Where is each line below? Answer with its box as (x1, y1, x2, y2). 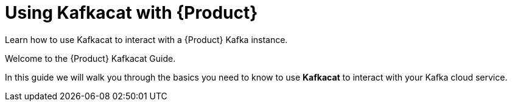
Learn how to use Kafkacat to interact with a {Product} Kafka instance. (5, 34, 288, 45)
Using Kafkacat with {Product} (5, 2, 258, 23)
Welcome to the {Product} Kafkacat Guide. (5, 53, 176, 64)
